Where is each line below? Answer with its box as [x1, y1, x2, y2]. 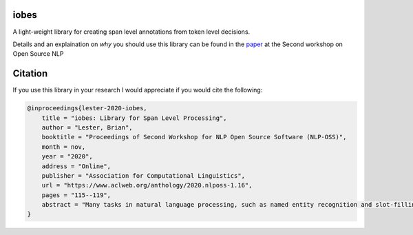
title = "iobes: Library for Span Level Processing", [41, 114, 227, 122]
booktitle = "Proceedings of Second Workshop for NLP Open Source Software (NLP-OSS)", [41, 133, 347, 141]
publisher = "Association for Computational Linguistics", [41, 172, 246, 179]
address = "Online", [41, 162, 112, 170]
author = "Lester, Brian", [41, 123, 134, 131]
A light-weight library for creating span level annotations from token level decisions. [12, 28, 251, 36]
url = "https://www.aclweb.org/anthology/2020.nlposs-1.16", [41, 181, 253, 190]
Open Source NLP [12, 50, 64, 58]
